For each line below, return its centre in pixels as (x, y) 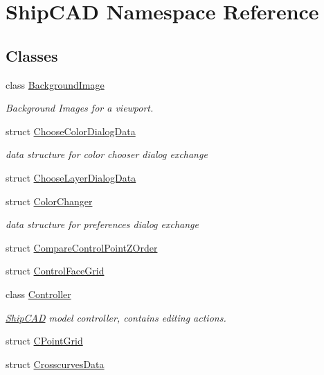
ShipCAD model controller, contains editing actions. (116, 317)
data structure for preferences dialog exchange (102, 224)
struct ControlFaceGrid (55, 271)
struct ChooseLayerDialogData (71, 177)
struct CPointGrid (44, 341)
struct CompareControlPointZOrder (82, 247)
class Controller (38, 294)
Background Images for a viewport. (80, 108)
